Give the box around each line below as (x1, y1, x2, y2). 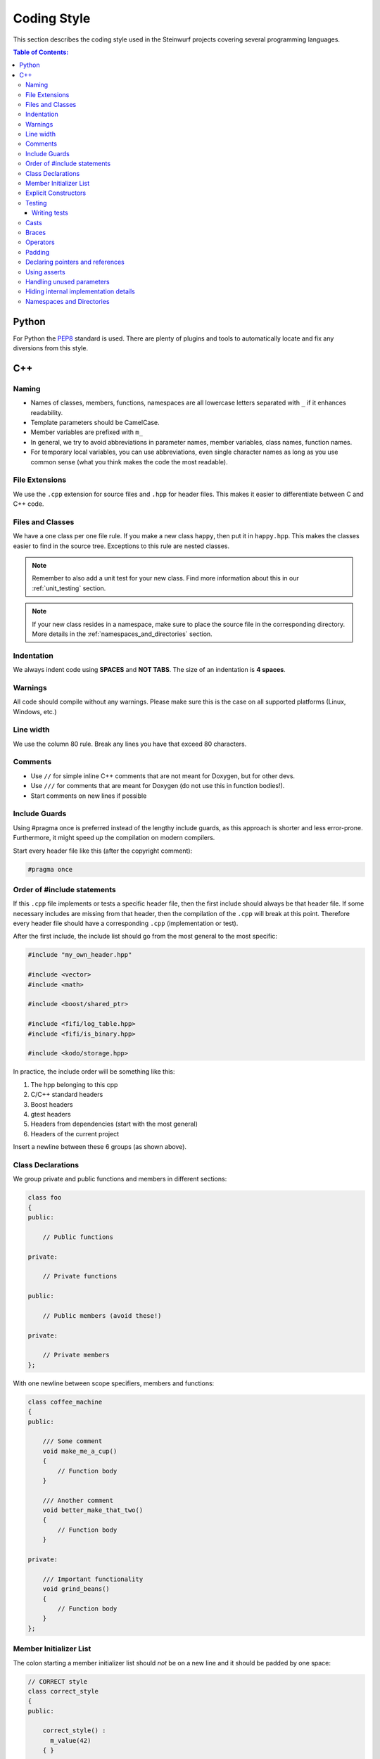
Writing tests (32, 208, 68, 217)
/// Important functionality (42, 1575, 144, 1583)
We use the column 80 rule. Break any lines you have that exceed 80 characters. (13, 739, 247, 748)
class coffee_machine (27, 1397, 103, 1406)
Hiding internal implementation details (25, 287, 135, 296)
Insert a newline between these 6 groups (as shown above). (13, 1143, 186, 1151)
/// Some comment (42, 1437, 103, 1445)
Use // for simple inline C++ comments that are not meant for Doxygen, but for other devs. (30, 771, 296, 780)
